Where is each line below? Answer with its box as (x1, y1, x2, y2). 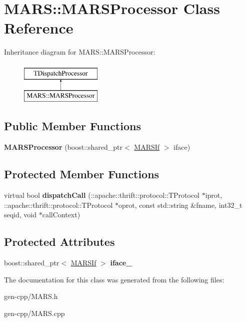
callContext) (42, 209, 80, 220)
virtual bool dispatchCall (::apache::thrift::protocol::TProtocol (4, 190, 200, 200)
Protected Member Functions (4, 166, 159, 182)
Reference (4, 18, 73, 38)
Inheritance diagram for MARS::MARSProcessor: (4, 47, 155, 57)
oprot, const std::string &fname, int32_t (118, 199, 242, 210)
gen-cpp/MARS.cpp (4, 307, 65, 318)
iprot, (205, 190, 222, 200)
